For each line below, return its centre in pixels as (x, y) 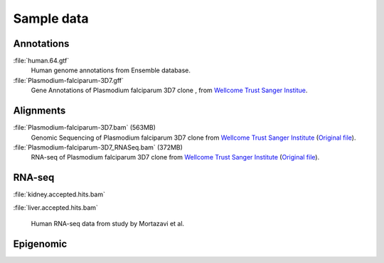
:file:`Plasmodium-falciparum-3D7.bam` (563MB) (85, 128)
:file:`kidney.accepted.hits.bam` (59, 194)
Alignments (39, 111)
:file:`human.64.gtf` (41, 61)
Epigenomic (40, 244)
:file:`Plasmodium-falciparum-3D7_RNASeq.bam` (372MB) (98, 147)
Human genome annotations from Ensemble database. (111, 70)
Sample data (51, 18)
